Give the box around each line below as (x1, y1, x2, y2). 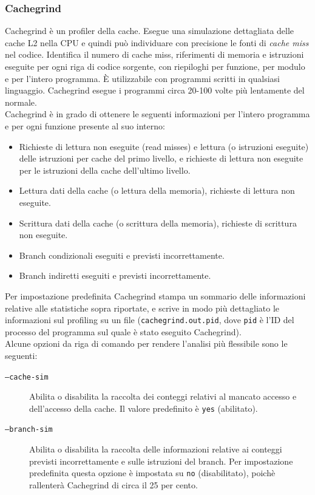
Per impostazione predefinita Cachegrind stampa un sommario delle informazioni (5, 289, 306, 302)
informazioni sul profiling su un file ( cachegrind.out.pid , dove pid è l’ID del (5, 313, 294, 326)
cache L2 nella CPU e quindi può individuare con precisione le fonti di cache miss (5, 36, 309, 49)
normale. (5, 95, 37, 108)
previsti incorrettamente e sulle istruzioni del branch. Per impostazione (29, 454, 293, 467)
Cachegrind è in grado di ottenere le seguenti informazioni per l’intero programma (5, 108, 310, 120)
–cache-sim (5, 372, 49, 381)
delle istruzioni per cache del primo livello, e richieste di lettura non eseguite (19, 152, 303, 165)
